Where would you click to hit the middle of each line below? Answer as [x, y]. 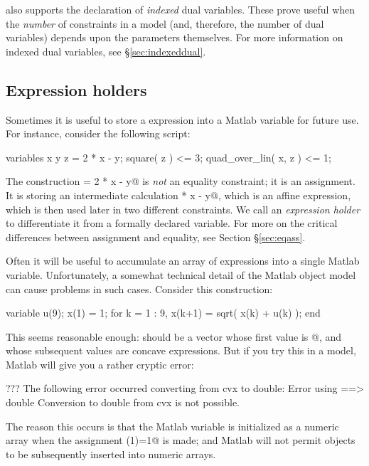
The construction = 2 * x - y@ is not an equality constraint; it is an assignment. [181, 181]
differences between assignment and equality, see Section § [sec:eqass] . [156, 237]
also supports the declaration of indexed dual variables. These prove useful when [181, 9]
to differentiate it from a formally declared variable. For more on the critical [172, 223]
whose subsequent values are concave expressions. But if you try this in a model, [181, 350]
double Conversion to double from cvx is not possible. [123, 402]
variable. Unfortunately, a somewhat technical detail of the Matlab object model [181, 274]
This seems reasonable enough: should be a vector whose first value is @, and [174, 336]
